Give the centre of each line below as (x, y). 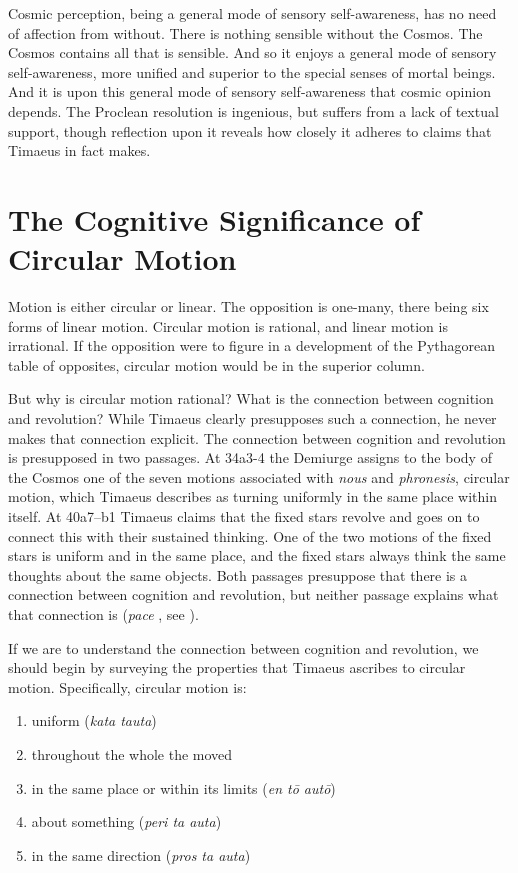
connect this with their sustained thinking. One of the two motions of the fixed (250, 535)
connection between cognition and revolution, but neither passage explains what (253, 594)
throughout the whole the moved (132, 753)
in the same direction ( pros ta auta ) (141, 854)
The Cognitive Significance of (214, 218)
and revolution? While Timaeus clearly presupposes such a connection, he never (252, 418)
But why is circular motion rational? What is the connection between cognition (251, 398)
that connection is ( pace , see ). (103, 613)
